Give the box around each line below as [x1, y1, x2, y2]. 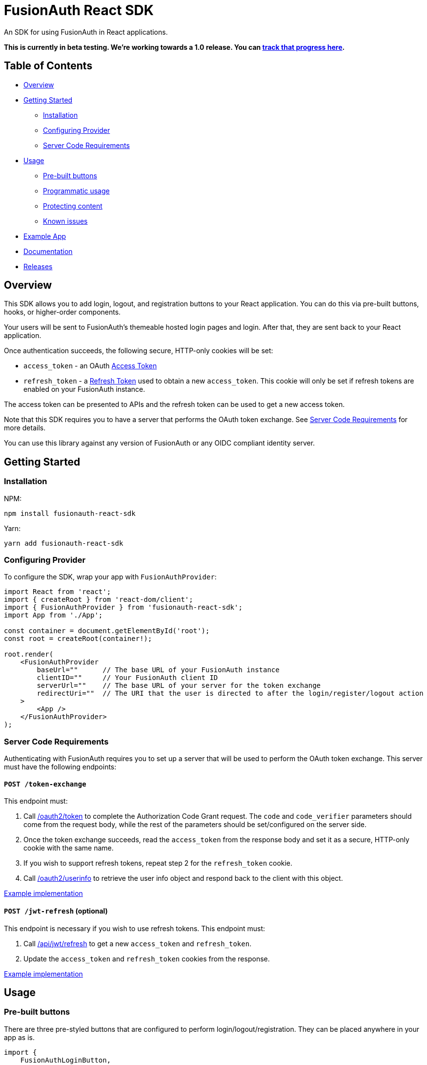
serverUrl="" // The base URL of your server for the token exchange [37, 682, 321, 690]
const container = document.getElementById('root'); [4, 627, 210, 635]
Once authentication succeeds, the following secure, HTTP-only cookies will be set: [4, 346, 273, 355]
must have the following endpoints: [4, 763, 117, 771]
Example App [23, 232, 66, 240]
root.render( [4, 650, 54, 659]
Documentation [23, 247, 73, 256]
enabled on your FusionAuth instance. [23, 385, 145, 394]
